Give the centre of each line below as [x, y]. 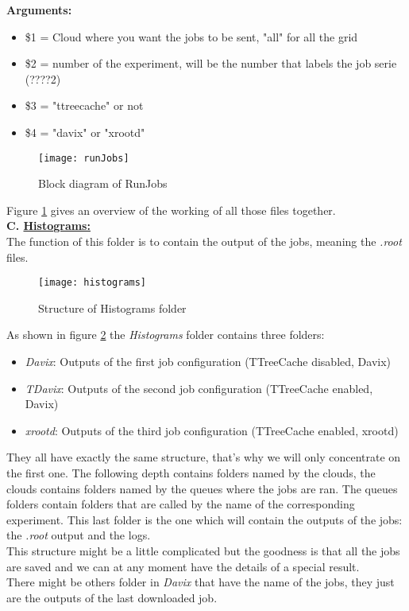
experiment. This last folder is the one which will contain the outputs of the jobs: [204, 519]
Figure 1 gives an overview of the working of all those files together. [171, 210]
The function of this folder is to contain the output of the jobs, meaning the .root [204, 241]
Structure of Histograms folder [112, 307]
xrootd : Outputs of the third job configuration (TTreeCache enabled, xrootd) [212, 430]
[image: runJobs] [84, 158]
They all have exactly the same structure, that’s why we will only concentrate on [204, 457]
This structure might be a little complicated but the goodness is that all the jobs [203, 550]
